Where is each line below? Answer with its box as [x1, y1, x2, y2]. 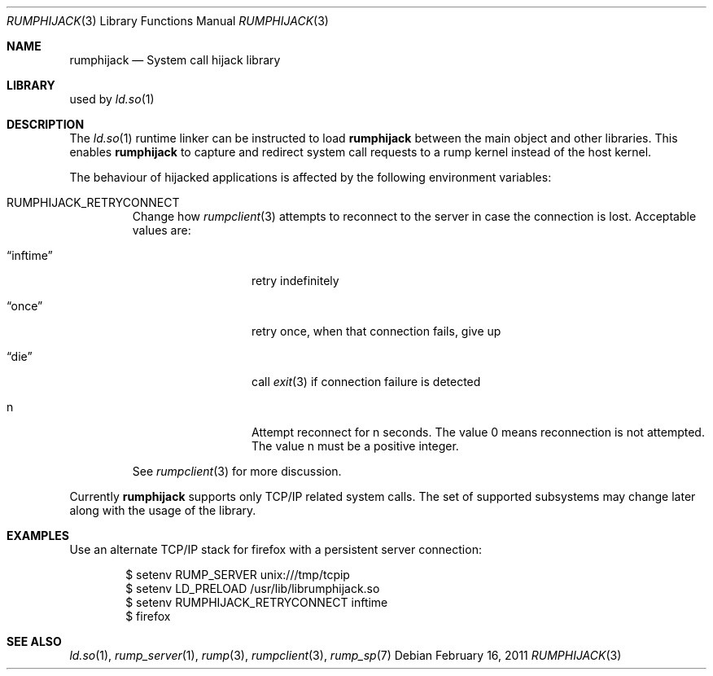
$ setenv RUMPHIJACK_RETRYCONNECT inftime [125, 595, 388, 609]
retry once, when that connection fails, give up [252, 324, 501, 338]
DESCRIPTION [7, 117, 85, 131]
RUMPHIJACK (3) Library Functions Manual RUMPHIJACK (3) [7, 14, 329, 28]
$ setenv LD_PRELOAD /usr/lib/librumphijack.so [125, 582, 380, 595]
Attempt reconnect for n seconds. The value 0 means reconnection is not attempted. [252, 425, 705, 439]
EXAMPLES [7, 529, 69, 542]
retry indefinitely [252, 274, 339, 288]
